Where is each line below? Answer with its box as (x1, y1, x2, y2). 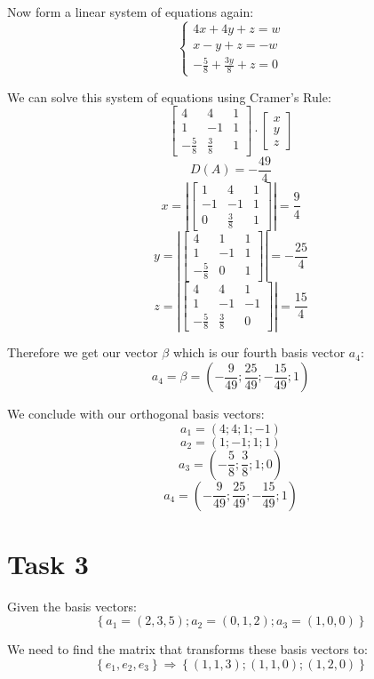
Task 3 (7, 545, 89, 581)
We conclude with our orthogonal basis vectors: (7, 404, 265, 423)
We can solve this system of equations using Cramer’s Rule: (7, 87, 331, 106)
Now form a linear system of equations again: (7, 3, 254, 20)
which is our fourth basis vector (172, 343, 346, 362)
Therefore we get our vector (7, 343, 158, 362)
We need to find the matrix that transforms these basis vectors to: (7, 640, 368, 659)
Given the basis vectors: (7, 596, 137, 615)
